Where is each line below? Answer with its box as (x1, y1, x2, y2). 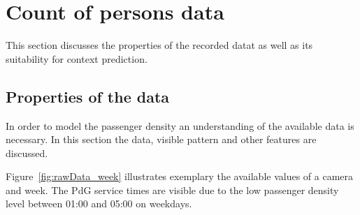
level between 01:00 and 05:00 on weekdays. (6, 196, 192, 211)
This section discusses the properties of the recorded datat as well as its (6, 38, 313, 52)
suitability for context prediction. (6, 51, 147, 66)
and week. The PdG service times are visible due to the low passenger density (6, 182, 339, 197)
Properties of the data (6, 85, 170, 107)
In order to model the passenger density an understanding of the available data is (6, 118, 354, 133)
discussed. (6, 145, 48, 160)
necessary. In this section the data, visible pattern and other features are (6, 132, 317, 147)
